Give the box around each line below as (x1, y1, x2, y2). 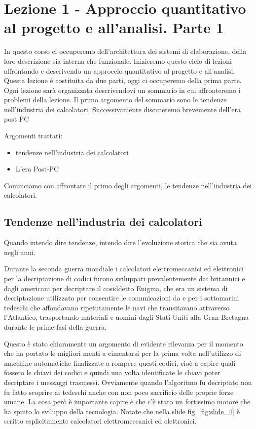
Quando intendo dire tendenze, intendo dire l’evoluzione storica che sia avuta (4, 237, 237, 248)
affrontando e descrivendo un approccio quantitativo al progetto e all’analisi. (4, 65, 235, 76)
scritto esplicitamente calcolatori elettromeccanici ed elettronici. (4, 416, 197, 426)
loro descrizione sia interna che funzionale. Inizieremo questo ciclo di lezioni (4, 55, 232, 66)
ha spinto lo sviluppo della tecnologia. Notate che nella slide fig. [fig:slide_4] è (4, 406, 240, 416)
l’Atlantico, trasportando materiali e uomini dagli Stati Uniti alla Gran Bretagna (4, 312, 249, 322)
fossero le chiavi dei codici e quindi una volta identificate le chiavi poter (4, 367, 220, 378)
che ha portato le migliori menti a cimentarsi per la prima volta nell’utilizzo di (4, 348, 241, 358)
